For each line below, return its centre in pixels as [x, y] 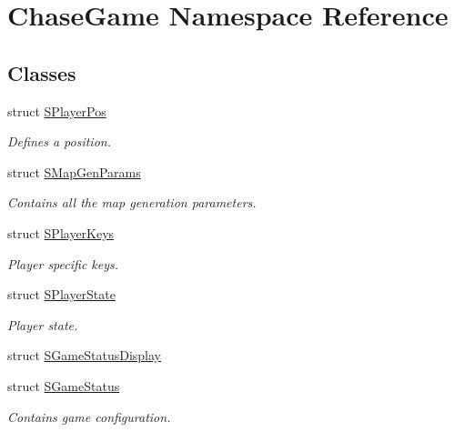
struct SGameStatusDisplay [84, 355]
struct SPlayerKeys [61, 232]
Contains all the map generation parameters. [132, 202]
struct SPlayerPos [57, 111]
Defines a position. [59, 141]
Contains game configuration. [89, 416]
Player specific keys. [63, 263]
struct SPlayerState [61, 294]
